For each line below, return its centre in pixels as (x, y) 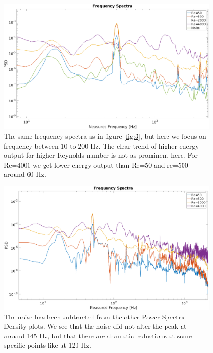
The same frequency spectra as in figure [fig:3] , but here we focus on (105, 136)
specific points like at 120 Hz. (47, 345)
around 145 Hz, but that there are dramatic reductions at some (98, 335)
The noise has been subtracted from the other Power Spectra (94, 316)
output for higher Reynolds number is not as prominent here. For (101, 155)
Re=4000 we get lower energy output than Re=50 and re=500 (96, 164)
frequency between (31, 145)
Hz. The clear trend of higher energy (145, 145)
